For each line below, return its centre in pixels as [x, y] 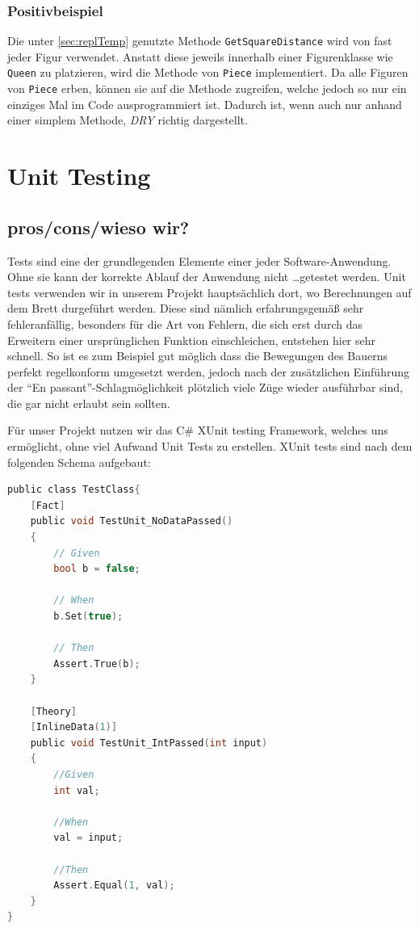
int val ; [77, 790]
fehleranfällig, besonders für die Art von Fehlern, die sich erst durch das [185, 323]
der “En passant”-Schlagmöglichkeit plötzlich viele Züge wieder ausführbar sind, [205, 387]
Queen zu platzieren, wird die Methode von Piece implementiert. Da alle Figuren [208, 72]
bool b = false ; [97, 569]
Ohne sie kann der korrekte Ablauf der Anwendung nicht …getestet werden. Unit [207, 277]
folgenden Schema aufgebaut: [79, 462]
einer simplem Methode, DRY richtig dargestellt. [128, 120]
